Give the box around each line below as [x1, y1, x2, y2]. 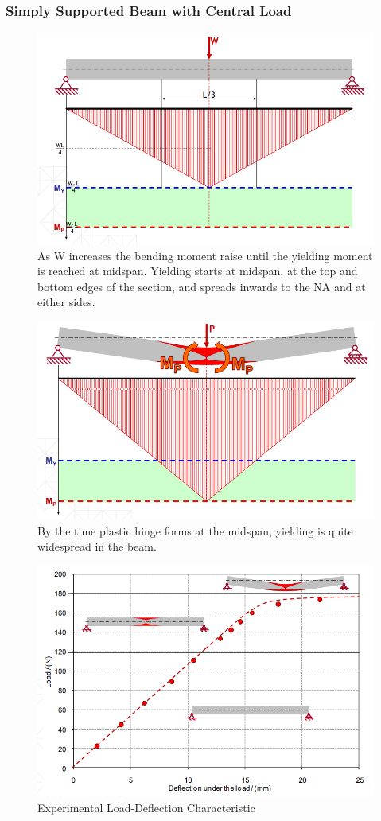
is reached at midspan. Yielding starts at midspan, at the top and [37, 263, 358, 279]
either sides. [37, 294, 95, 310]
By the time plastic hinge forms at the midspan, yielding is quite [37, 522, 353, 539]
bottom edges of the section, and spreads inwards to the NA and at [37, 278, 366, 294]
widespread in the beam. [37, 538, 157, 554]
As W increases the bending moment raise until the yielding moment [37, 247, 373, 263]
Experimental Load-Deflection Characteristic [37, 800, 255, 816]
